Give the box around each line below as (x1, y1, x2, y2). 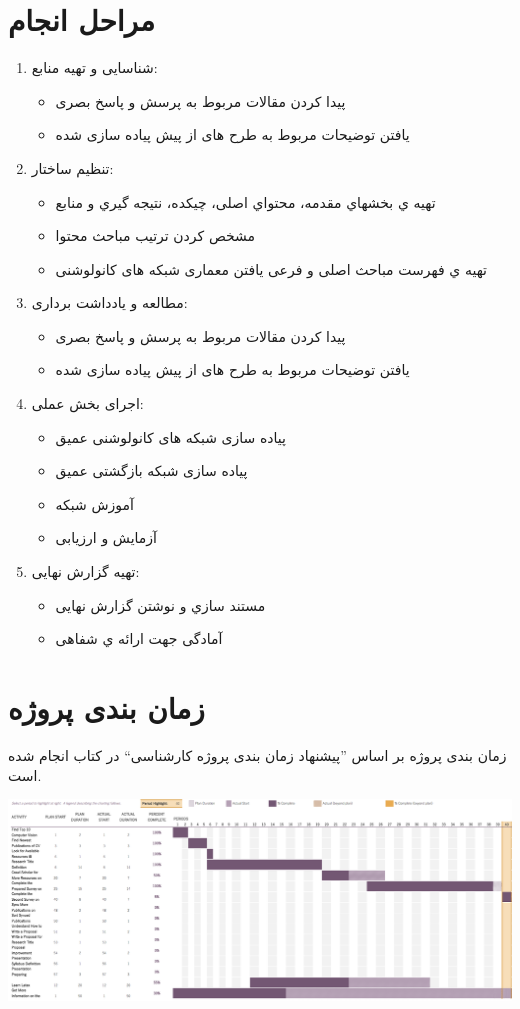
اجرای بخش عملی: (31, 393, 144, 414)
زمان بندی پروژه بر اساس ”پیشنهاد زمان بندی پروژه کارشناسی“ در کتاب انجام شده (8, 744, 507, 765)
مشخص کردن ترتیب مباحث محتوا (55, 225, 256, 246)
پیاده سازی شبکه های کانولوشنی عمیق (55, 426, 286, 447)
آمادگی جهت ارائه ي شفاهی (55, 628, 223, 649)
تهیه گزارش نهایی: (31, 561, 140, 582)
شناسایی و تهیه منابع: (31, 57, 158, 78)
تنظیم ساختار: (31, 157, 114, 178)
